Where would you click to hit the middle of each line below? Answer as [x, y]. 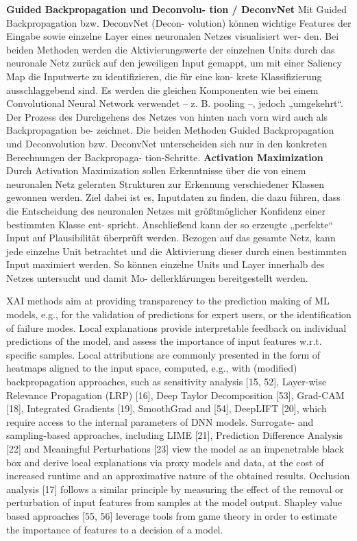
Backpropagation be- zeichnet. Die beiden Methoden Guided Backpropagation [170, 130]
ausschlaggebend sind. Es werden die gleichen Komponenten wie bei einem [162, 89]
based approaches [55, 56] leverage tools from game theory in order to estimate [172, 515]
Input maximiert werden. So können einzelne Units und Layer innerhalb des [165, 264]
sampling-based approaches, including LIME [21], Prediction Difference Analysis [174, 435]
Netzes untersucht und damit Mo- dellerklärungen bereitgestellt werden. [157, 277]
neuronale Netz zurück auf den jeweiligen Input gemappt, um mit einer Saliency [174, 63]
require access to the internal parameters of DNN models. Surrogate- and [160, 421]
